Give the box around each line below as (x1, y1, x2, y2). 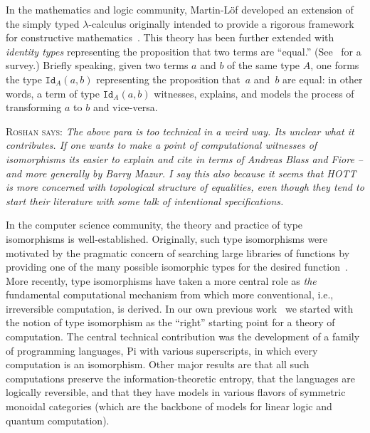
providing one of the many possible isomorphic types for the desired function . (6, 259, 348, 274)
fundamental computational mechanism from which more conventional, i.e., (6, 287, 334, 302)
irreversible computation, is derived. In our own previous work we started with (6, 301, 354, 315)
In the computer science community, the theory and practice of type (6, 217, 303, 232)
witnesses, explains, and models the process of (154, 85, 354, 100)
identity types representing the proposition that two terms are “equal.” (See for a (6, 43, 361, 58)
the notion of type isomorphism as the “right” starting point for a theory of (6, 315, 335, 330)
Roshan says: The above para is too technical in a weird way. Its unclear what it (6, 123, 354, 138)
